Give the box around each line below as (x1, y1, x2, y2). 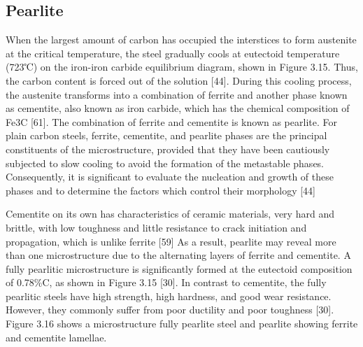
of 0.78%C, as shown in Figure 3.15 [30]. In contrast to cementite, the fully (6, 275, 327, 290)
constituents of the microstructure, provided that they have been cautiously (6, 141, 330, 156)
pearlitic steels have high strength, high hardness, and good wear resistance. (6, 288, 332, 303)
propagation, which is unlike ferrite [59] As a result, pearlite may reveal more (6, 234, 336, 248)
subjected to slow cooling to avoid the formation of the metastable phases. (6, 155, 325, 170)
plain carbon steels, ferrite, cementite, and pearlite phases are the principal (6, 128, 327, 143)
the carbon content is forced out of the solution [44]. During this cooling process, (6, 73, 352, 87)
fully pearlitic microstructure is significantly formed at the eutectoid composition (6, 261, 353, 276)
